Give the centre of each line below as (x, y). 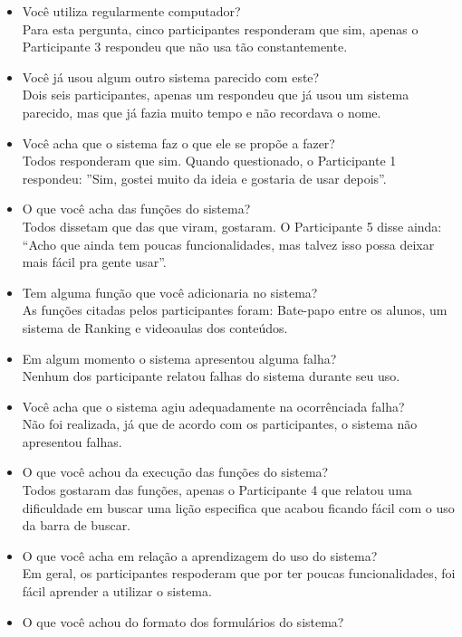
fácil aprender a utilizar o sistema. (117, 591)
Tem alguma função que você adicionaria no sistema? (170, 292)
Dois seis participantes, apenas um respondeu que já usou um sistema (216, 95)
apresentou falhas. (72, 441)
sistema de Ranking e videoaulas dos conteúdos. (155, 327)
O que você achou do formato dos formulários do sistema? (183, 621)
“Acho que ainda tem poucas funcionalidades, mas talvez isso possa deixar (228, 244)
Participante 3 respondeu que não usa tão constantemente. (185, 47)
